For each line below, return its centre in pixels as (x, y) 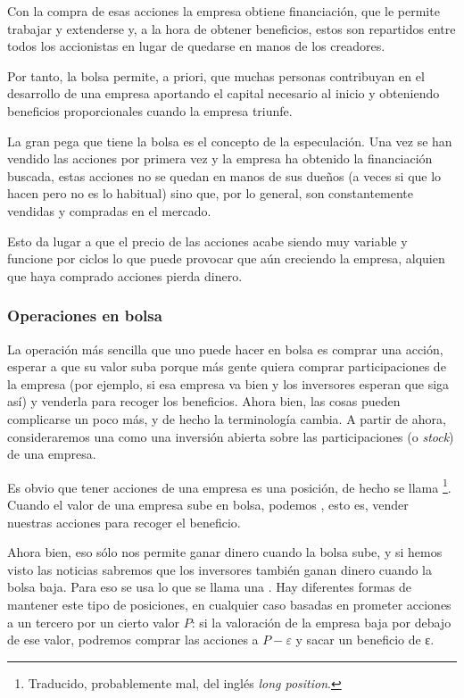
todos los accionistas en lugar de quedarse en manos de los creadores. (196, 46)
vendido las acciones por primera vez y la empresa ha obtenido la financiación (220, 158)
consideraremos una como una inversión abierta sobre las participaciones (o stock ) (231, 436)
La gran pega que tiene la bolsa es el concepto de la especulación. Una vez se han (230, 141)
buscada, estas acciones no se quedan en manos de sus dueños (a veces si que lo (224, 175)
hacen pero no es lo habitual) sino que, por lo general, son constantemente (211, 193)
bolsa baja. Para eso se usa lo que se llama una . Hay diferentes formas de (210, 587)
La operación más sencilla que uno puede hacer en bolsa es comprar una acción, (225, 349)
